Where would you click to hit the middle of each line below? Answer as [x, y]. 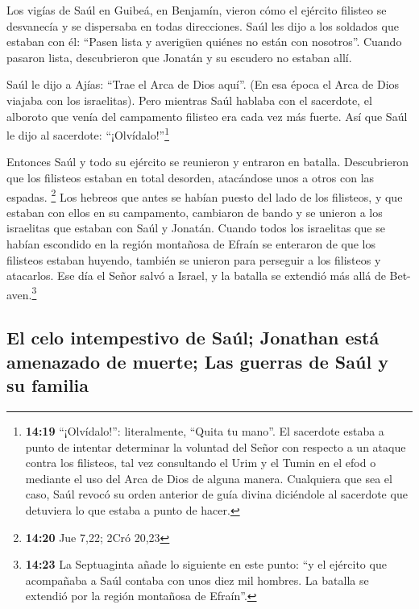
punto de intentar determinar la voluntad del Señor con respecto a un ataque [216, 446]
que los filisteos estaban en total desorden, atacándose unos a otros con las [191, 177]
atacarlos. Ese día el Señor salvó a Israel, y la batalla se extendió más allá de [196, 275]
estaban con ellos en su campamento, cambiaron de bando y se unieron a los [195, 212]
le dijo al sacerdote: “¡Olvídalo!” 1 [88, 133]
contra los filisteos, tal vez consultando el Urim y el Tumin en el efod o [201, 463]
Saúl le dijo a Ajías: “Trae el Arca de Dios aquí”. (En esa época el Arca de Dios [203, 84]
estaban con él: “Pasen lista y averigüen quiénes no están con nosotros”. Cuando [204, 42]
